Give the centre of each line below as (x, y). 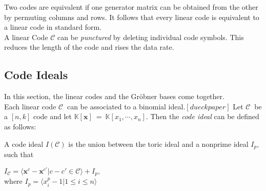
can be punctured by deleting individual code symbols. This (151, 37)
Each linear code (30, 106)
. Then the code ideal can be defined (202, 116)
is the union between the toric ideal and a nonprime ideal (158, 144)
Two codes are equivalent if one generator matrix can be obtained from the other (131, 7)
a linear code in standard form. (53, 27)
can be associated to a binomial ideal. (126, 106)
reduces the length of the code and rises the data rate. (89, 47)
